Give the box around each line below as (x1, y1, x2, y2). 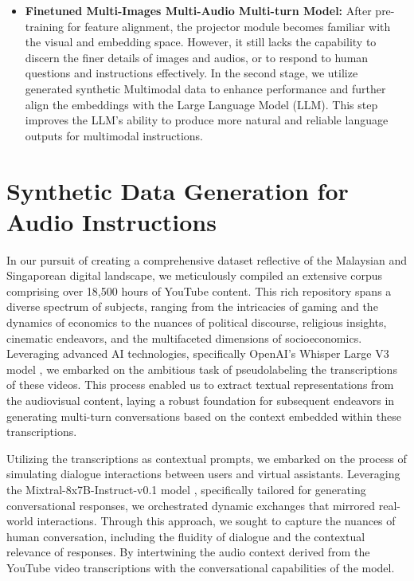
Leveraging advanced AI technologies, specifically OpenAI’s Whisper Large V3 (6, 345, 389, 362)
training (25, 18, 64, 34)
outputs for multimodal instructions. (25, 127, 203, 143)
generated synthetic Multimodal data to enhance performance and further (25, 80, 386, 96)
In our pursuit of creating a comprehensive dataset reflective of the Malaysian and (6, 251, 407, 268)
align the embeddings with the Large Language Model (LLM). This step (25, 96, 378, 112)
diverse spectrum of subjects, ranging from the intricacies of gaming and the (6, 298, 378, 315)
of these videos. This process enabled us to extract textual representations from (6, 376, 394, 393)
